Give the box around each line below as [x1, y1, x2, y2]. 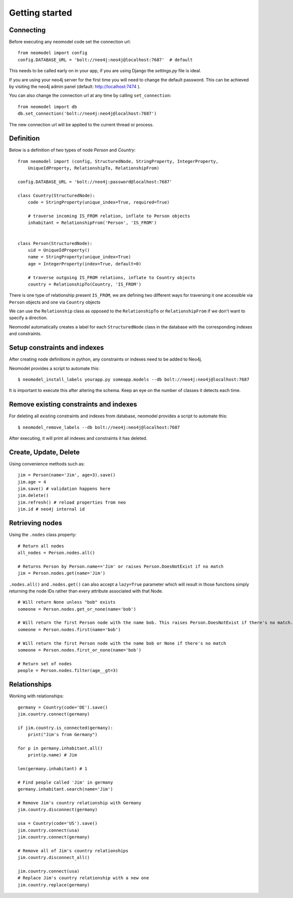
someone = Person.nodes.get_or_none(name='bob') [18, 606, 136, 612]
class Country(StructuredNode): [18, 193, 95, 198]
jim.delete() [18, 493, 49, 498]
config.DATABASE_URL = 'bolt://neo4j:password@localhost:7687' [18, 179, 172, 185]
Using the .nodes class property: [9, 532, 77, 538]
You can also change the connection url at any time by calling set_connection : [9, 93, 171, 99]
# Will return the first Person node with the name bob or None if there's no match [18, 640, 227, 646]
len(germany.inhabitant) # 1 [18, 766, 87, 772]
